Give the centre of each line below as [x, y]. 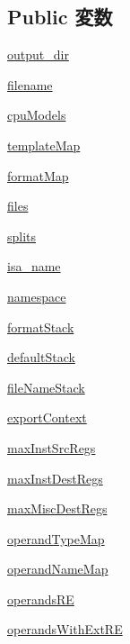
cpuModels [37, 115]
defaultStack [41, 357]
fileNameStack [46, 387]
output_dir [38, 54]
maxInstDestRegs [55, 478]
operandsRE [41, 599]
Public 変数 [60, 17]
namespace [37, 296]
